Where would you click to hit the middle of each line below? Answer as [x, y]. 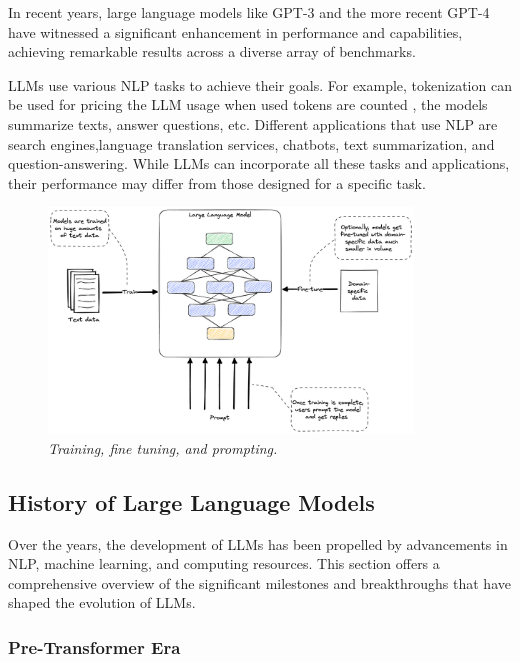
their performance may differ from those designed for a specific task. [217, 182]
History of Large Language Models [191, 501]
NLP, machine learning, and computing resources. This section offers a [224, 563]
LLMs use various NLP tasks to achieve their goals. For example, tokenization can [260, 84]
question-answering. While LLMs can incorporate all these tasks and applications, [259, 163]
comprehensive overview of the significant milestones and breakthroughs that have [259, 582]
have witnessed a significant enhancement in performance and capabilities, [235, 31]
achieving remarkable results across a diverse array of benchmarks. [212, 51]
